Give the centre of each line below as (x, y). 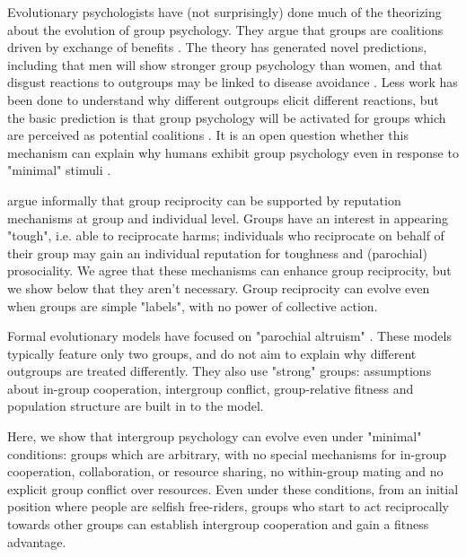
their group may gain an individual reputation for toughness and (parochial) (217, 252)
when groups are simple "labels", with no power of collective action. (193, 305)
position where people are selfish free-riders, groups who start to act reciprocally (228, 506)
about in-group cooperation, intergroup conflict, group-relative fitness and (211, 388)
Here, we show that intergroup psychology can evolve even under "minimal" (215, 436)
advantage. (37, 541)
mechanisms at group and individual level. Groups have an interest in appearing (228, 218)
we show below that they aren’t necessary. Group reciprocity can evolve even (219, 287)
